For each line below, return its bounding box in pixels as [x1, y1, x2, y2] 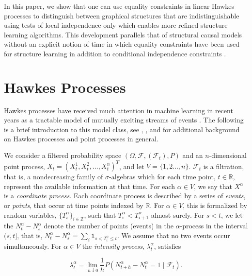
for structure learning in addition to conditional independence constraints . [4, 48, 226, 58]
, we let [221, 209, 243, 220]
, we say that [194, 181, 233, 191]
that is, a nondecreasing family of [4, 172, 103, 182]
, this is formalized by [183, 200, 247, 210]
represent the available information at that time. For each [4, 181, 175, 191]
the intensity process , [82, 241, 144, 251]
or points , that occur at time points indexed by [4, 200, 143, 210]
